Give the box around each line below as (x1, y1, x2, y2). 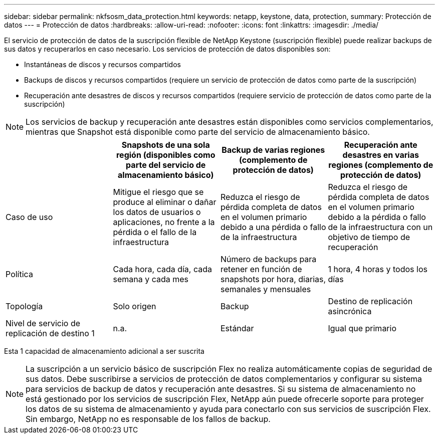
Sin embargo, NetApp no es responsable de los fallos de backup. (26, 414, 271, 424)
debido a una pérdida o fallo (221, 222, 326, 232)
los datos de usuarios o (113, 207, 201, 217)
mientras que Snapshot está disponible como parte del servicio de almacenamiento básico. (26, 127, 370, 137)
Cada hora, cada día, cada (113, 264, 212, 274)
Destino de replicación (328, 296, 413, 306)
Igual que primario (328, 323, 397, 333)
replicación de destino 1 (6, 328, 95, 338)
